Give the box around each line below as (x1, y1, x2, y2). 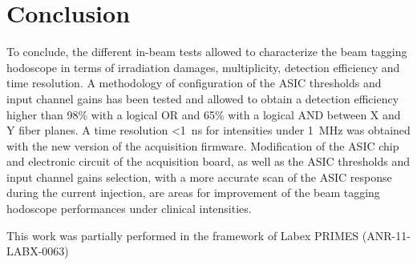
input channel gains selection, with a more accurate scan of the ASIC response (6, 168, 392, 185)
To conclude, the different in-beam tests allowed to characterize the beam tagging (6, 43, 407, 60)
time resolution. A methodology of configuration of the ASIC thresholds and (6, 74, 382, 91)
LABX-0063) (6, 243, 69, 259)
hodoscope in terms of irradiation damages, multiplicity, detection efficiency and (6, 58, 400, 75)
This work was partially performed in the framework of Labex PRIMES (6, 227, 359, 243)
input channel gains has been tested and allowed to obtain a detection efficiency (6, 90, 399, 106)
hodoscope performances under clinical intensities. (6, 200, 252, 217)
